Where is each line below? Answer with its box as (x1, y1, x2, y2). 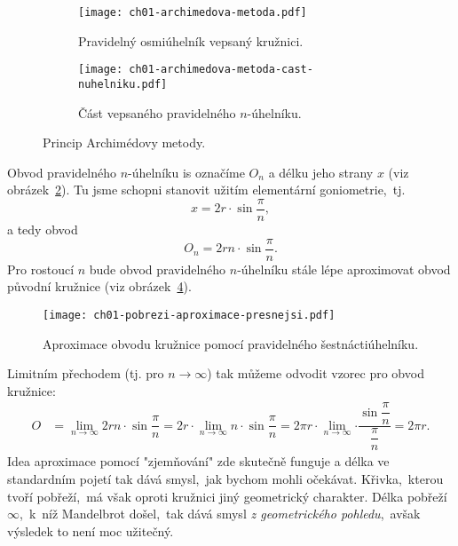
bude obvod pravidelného (89, 259, 226, 278)
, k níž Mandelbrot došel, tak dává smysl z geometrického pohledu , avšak (20, 504, 421, 523)
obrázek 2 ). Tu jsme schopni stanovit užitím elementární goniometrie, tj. (7, 180, 406, 199)
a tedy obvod (7, 220, 78, 238)
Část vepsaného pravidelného (78, 103, 236, 122)
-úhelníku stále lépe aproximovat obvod (237, 259, 451, 278)
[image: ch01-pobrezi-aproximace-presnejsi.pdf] (43, 308, 336, 321)
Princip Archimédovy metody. (43, 133, 206, 152)
